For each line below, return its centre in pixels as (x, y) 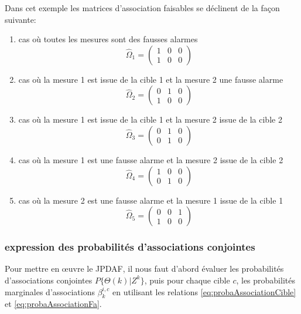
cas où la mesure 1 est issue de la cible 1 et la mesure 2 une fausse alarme (151, 79)
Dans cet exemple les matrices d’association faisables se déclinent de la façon (142, 8)
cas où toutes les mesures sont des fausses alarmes (108, 39)
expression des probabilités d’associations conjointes (130, 247)
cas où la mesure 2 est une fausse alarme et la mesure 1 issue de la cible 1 (151, 200)
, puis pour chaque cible (187, 280)
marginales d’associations (50, 291)
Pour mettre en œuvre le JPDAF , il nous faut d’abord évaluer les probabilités (144, 269)
